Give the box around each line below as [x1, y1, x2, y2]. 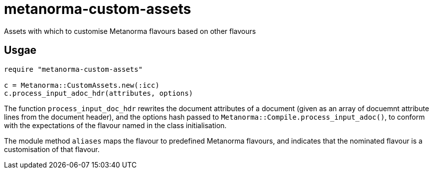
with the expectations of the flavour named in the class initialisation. [4, 121, 227, 130]
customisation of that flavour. [4, 145, 100, 154]
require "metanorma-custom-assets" [4, 65, 143, 73]
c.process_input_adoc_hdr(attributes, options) [4, 89, 193, 97]
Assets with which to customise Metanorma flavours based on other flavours [4, 26, 256, 35]
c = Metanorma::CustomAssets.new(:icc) [4, 81, 159, 89]
